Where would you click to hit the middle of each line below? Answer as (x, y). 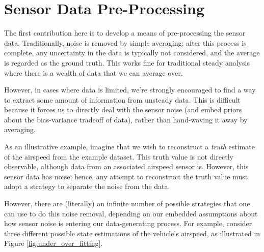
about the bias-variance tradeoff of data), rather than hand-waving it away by (126, 119)
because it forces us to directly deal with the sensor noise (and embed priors (123, 109)
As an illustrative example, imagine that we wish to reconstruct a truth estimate (129, 147)
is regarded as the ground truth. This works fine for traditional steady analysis (127, 62)
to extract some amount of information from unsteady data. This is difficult (122, 99)
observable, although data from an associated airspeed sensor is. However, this (126, 166)
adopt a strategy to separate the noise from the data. (87, 186)
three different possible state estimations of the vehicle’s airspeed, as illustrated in (132, 233)
